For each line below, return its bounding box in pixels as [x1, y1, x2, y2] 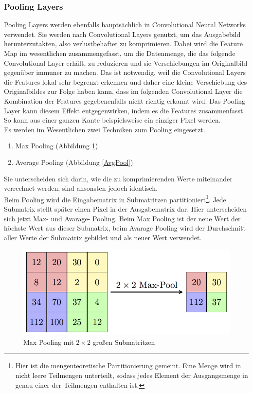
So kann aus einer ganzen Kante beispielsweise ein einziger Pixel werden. [4, 115, 221, 125]
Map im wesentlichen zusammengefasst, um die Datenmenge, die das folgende [4, 48, 235, 58]
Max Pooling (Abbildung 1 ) [15, 141, 98, 151]
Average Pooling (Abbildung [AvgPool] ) [15, 157, 133, 167]
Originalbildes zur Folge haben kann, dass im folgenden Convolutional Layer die [4, 86, 243, 96]
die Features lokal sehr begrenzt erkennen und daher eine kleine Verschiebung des [4, 76, 247, 87]
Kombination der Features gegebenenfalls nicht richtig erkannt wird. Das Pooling [4, 95, 246, 106]
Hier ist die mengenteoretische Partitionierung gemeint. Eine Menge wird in [15, 360, 241, 371]
